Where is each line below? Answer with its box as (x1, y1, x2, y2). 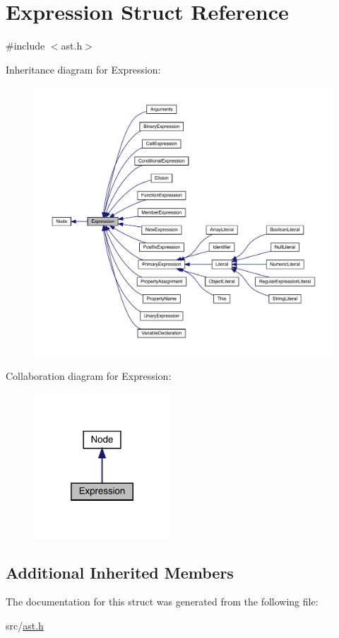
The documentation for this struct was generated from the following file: (6, 594, 319, 609)
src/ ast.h (6, 618, 44, 633)
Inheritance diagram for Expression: (6, 62, 161, 76)
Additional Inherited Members (6, 561, 234, 583)
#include (6, 38, 45, 53)
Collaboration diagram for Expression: (6, 369, 172, 383)
